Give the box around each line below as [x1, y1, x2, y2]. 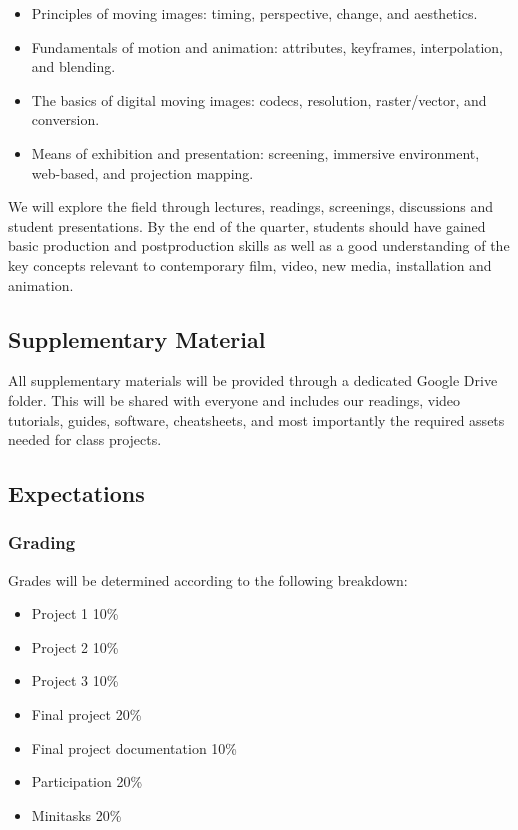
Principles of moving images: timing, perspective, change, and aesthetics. [31, 3, 478, 23]
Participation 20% [31, 771, 143, 792]
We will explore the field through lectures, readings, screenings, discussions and [8, 196, 493, 217]
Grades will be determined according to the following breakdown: [8, 569, 408, 590]
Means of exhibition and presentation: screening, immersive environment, [31, 142, 480, 163]
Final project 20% [31, 704, 142, 725]
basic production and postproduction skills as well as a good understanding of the [8, 235, 510, 256]
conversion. [31, 109, 100, 130]
